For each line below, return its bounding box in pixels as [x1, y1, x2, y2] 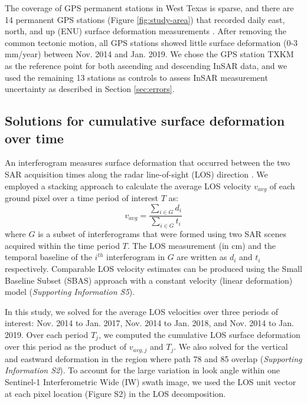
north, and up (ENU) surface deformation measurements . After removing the [5, 25, 287, 37]
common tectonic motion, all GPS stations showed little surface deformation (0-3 [5, 36, 298, 48]
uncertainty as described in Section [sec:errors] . [5, 83, 175, 95]
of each [269, 179, 295, 192]
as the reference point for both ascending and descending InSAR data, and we [5, 59, 288, 71]
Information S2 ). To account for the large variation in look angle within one [5, 364, 280, 376]
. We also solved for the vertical [174, 340, 288, 353]
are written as [177, 251, 227, 263]
